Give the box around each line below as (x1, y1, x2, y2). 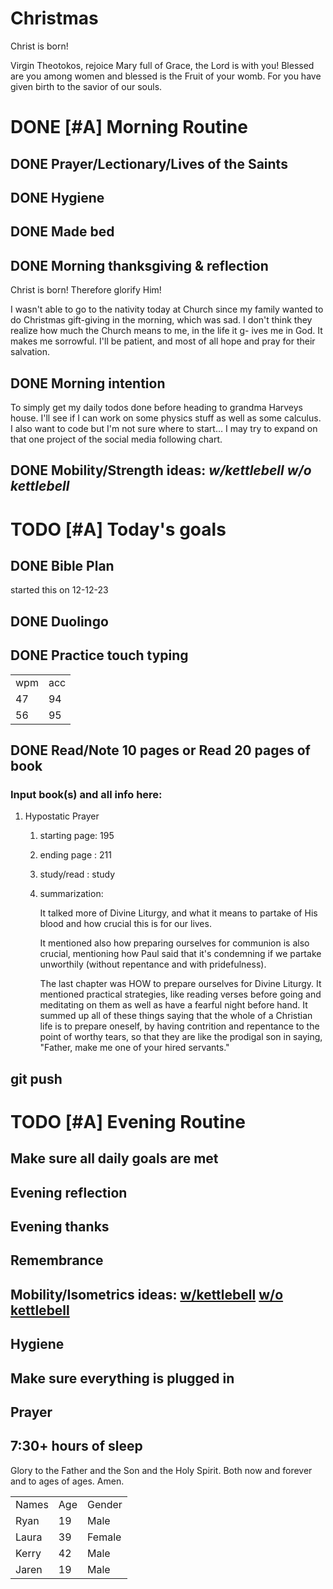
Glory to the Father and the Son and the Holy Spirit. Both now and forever (10, 1464, 313, 1476)
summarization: (39, 888, 104, 900)
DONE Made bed (10, 223, 115, 241)
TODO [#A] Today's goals (10, 518, 227, 541)
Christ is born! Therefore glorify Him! (10, 284, 162, 296)
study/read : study (39, 868, 116, 881)
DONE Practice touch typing (10, 647, 189, 664)
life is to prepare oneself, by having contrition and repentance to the (39, 1020, 320, 1032)
